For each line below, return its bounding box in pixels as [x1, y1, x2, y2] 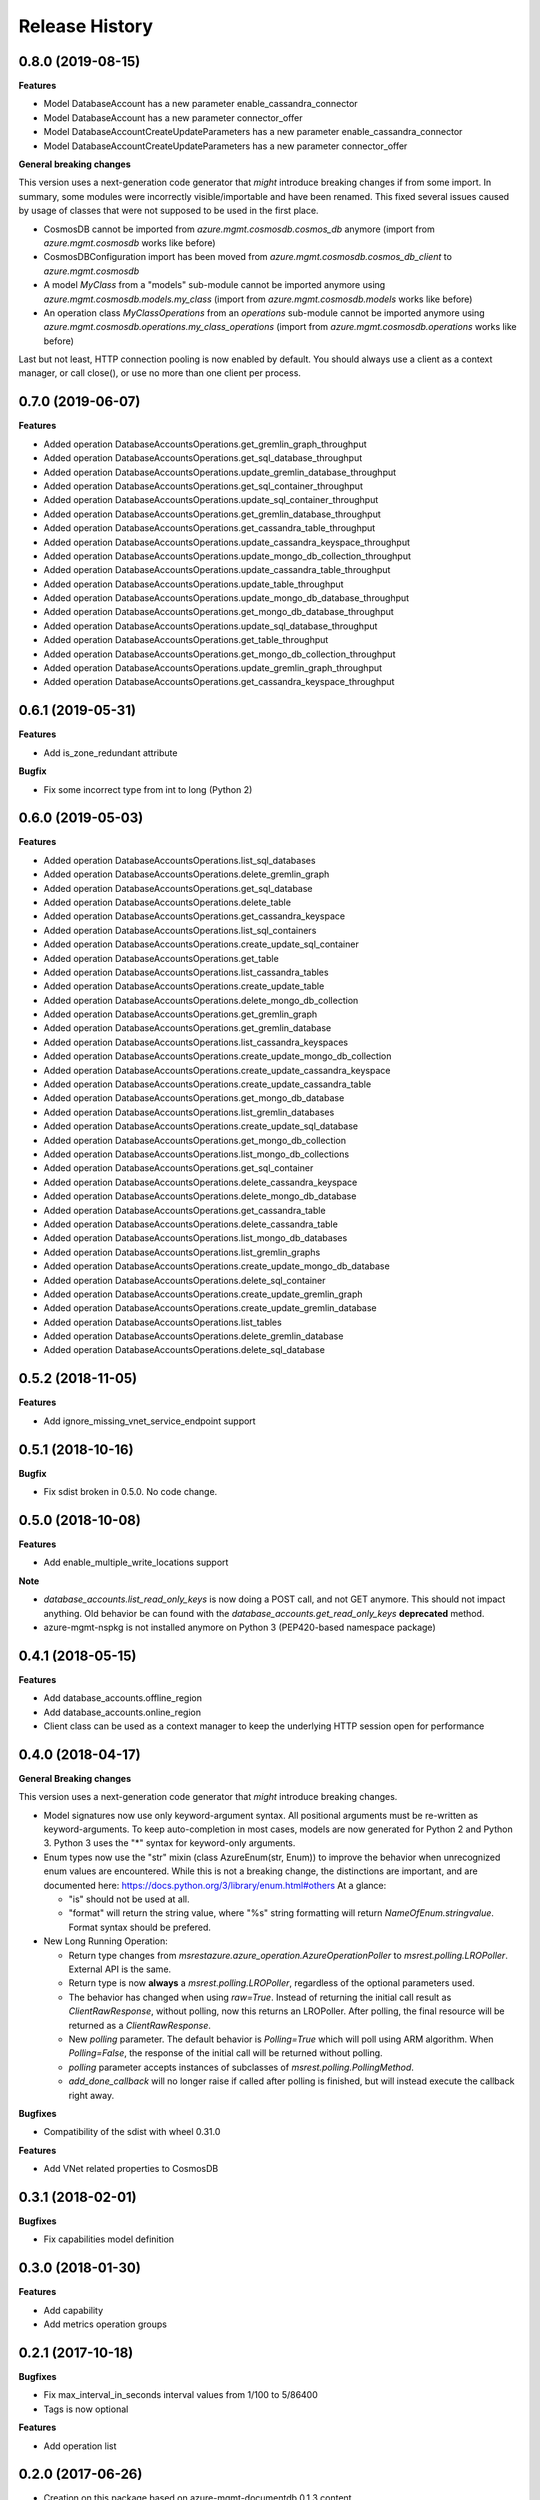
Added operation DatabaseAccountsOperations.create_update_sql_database [43, 1120, 359, 1132]
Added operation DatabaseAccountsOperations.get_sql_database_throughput [43, 452, 363, 464]
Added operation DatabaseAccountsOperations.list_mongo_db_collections [43, 1148, 350, 1160]
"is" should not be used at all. [68, 1893, 190, 1905]
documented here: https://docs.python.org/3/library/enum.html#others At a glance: [43, 1879, 387, 1891]
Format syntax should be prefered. [68, 1921, 212, 1933]
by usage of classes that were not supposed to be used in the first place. [18, 205, 319, 217]
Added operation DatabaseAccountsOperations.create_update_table [43, 980, 325, 992]
